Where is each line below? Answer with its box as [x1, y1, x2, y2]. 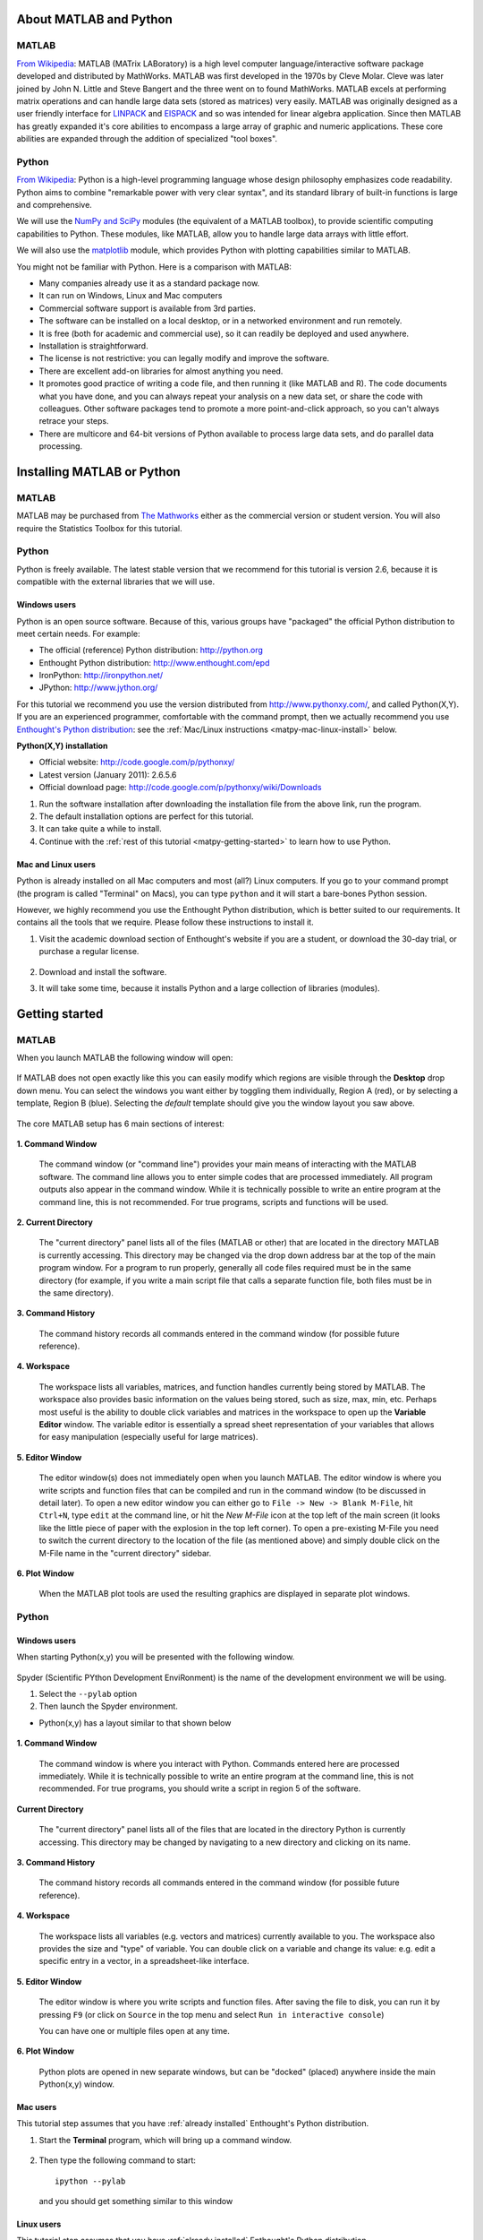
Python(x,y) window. [38, 2079, 115, 2089]
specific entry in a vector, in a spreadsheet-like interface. [38, 1956, 250, 1967]
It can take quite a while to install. [38, 823, 163, 834]
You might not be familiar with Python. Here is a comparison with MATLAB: [16, 261, 292, 272]
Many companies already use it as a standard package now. [38, 278, 260, 289]
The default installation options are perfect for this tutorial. [38, 811, 254, 822]
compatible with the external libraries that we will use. [16, 576, 215, 587]
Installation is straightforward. [38, 340, 148, 351]
